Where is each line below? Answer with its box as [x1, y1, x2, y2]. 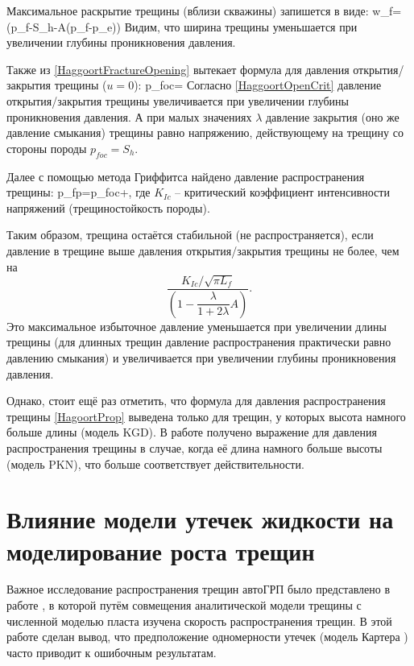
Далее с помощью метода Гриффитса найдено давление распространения [6, 168, 365, 184]
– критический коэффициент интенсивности [175, 184, 390, 201]
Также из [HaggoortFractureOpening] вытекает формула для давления [6, 60, 350, 77]
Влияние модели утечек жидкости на [6, 503, 394, 536]
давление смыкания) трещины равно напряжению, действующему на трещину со [6, 124, 404, 141]
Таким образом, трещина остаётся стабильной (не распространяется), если [6, 226, 374, 243]
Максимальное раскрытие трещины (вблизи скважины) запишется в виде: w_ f [6, 2, 393, 19]
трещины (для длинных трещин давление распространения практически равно [6, 333, 391, 350]
